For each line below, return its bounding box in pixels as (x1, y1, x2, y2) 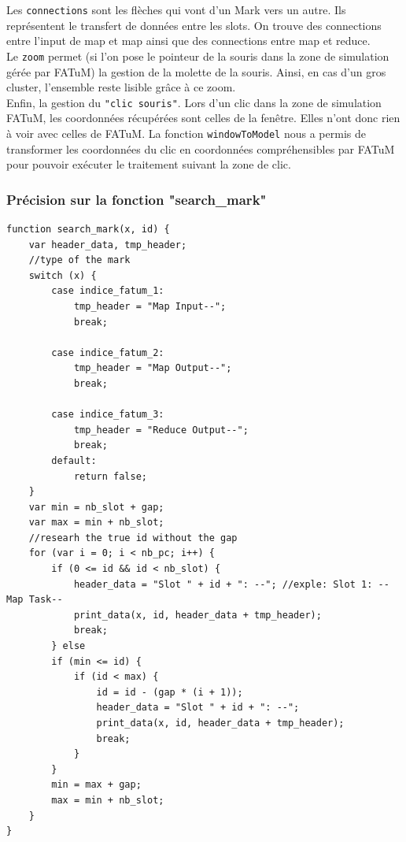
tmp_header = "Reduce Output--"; (73, 424, 249, 436)
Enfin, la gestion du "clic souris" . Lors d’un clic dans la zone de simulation (6, 94, 382, 110)
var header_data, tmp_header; (28, 239, 187, 250)
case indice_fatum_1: (51, 285, 164, 297)
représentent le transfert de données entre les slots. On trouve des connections (6, 17, 382, 33)
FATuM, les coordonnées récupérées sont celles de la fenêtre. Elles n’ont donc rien (6, 109, 400, 126)
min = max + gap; (51, 779, 142, 791)
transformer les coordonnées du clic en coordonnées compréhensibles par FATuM (6, 140, 395, 157)
